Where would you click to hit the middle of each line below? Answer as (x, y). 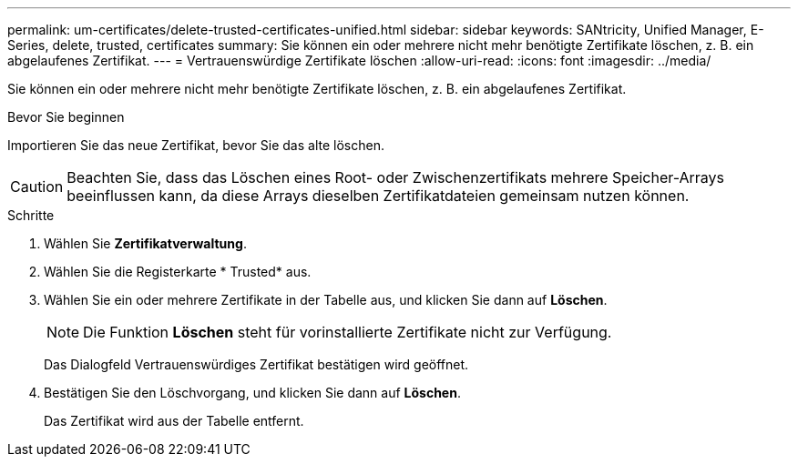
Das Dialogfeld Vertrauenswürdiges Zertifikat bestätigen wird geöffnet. (256, 364)
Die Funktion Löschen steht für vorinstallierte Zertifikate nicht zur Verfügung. (348, 332)
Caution (37, 187)
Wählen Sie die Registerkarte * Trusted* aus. (178, 272)
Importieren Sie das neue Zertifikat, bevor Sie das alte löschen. (196, 145)
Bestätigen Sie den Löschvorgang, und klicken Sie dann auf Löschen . (252, 393)
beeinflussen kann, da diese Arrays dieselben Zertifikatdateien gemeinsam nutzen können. (378, 196)
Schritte (31, 215)
